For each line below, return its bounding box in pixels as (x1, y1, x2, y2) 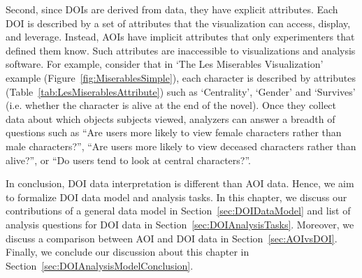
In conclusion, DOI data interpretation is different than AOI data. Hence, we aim (6, 176, 354, 191)
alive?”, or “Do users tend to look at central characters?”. (6, 152, 251, 167)
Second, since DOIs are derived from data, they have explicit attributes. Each (6, 2, 338, 16)
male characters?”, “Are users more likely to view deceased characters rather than (6, 138, 356, 153)
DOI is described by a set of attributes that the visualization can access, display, (6, 15, 351, 30)
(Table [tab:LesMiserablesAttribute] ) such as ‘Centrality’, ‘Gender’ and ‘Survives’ (6, 84, 356, 98)
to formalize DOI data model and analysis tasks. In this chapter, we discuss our (6, 189, 347, 204)
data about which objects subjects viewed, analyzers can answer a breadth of (6, 111, 335, 126)
